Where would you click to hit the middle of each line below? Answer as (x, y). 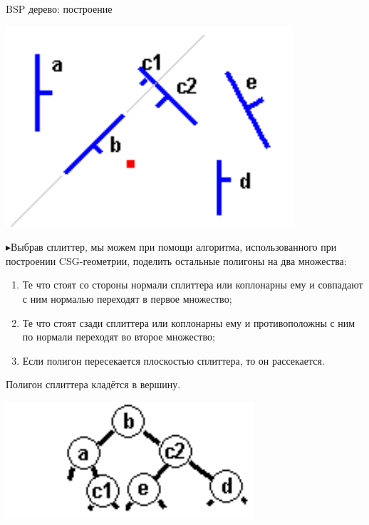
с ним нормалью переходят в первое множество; (127, 298)
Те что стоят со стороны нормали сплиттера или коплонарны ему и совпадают (193, 285)
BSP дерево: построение (59, 9)
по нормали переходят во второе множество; (119, 337)
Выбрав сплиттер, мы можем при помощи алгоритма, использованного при (174, 247)
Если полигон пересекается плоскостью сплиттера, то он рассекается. (173, 360)
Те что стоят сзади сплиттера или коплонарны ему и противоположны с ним (189, 322)
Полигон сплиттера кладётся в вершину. (93, 384)
